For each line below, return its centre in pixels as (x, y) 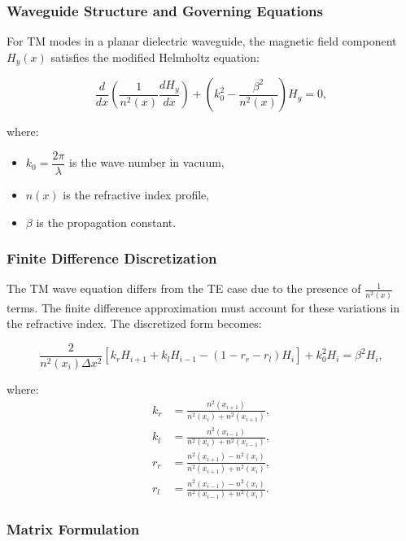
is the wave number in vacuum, (147, 162)
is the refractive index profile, (136, 194)
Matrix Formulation (73, 529)
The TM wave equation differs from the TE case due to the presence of (184, 288)
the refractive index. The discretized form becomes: (134, 323)
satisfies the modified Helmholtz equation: (155, 57)
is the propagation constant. (106, 222)
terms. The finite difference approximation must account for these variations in (203, 307)
